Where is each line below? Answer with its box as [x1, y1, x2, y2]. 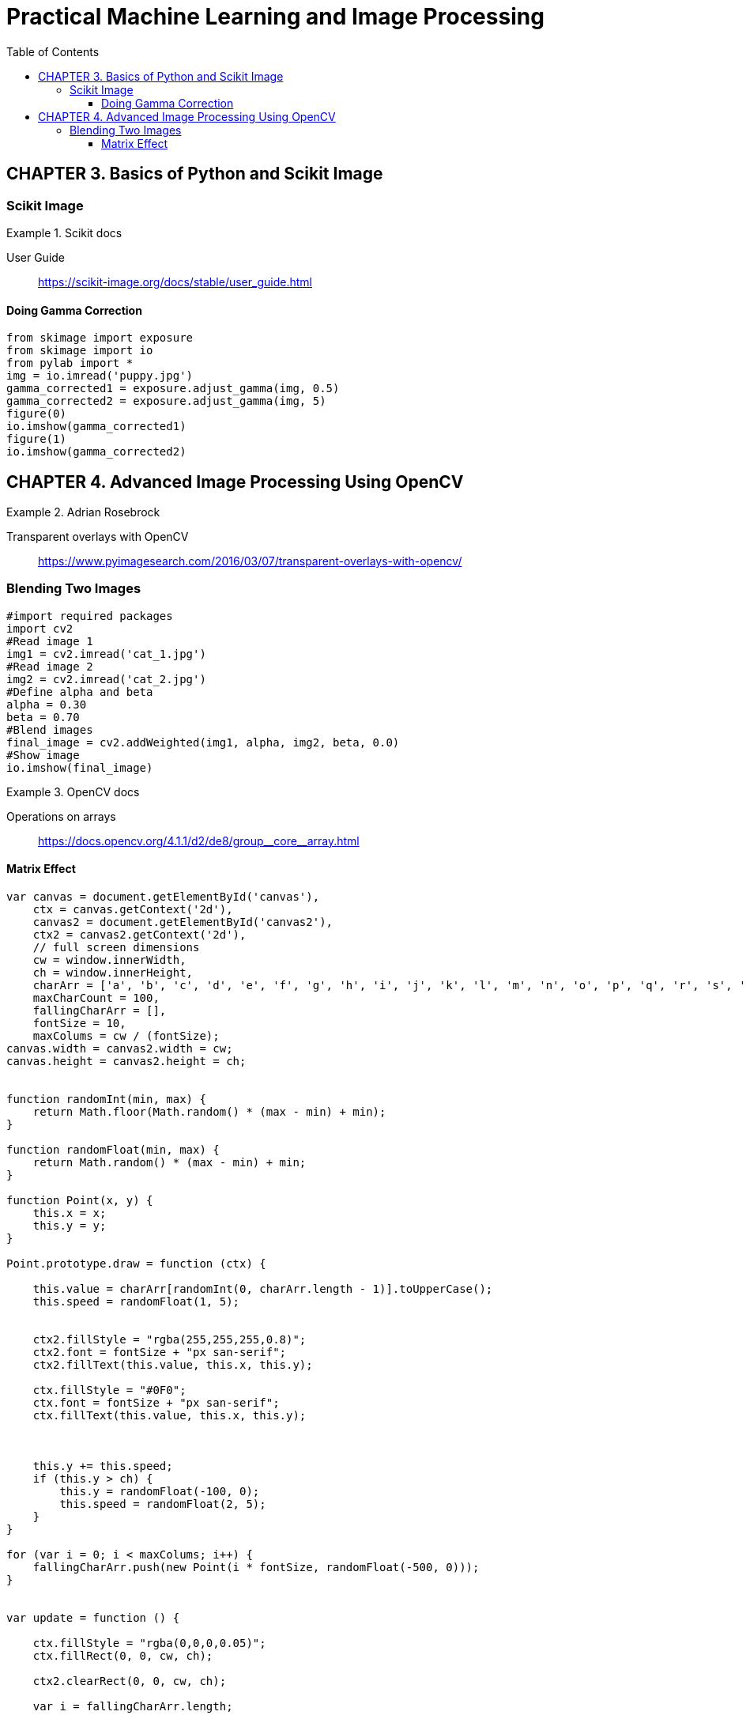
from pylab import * [6, 357, 134, 370]
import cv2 [6, 621, 73, 635]
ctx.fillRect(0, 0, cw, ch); [32, 1649, 213, 1662]
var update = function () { [6, 1611, 180, 1624]
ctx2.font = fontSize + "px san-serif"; [32, 1346, 287, 1358]
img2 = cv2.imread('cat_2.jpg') [6, 672, 206, 686]
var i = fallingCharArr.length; [32, 1700, 233, 1713]
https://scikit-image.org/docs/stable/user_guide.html [38, 274, 312, 289]
